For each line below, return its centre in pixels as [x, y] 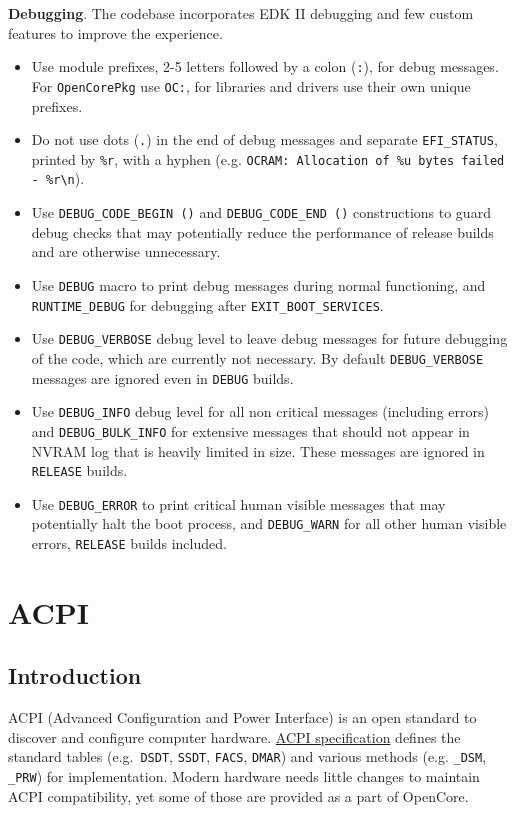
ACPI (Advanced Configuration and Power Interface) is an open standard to [242, 717]
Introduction [75, 675]
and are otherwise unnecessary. [126, 251]
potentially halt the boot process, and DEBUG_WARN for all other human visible [269, 523]
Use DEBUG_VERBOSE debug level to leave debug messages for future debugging [269, 338]
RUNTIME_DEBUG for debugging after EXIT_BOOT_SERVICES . [207, 304]
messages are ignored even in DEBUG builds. [162, 377]
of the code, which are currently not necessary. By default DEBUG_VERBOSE [257, 357]
